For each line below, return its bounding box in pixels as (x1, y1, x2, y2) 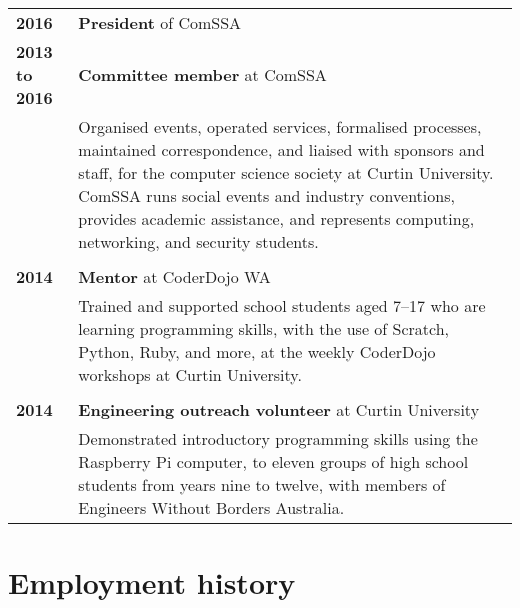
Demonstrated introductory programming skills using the (78, 427, 478, 450)
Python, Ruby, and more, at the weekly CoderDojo (78, 340, 436, 363)
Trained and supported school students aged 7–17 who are (78, 294, 486, 317)
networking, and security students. (78, 230, 319, 253)
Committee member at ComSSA (78, 63, 327, 86)
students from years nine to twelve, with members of (78, 473, 446, 496)
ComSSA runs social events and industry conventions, (78, 184, 455, 207)
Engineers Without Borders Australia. (78, 496, 345, 519)
